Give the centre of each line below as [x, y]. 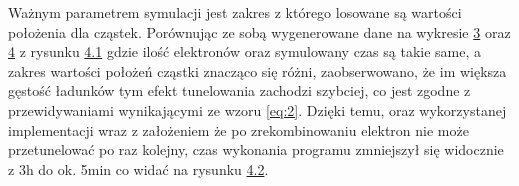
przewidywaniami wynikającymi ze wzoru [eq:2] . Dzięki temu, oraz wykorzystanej [257, 109]
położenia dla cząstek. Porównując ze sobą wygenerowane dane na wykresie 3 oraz [259, 31]
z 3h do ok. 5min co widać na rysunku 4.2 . [138, 168]
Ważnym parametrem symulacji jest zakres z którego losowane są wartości [235, 12]
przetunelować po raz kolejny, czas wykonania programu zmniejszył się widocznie [256, 149]
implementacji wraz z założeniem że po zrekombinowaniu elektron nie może [238, 129]
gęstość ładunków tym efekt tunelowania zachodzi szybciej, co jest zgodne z [239, 90]
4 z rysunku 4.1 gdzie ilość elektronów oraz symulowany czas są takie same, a [245, 51]
